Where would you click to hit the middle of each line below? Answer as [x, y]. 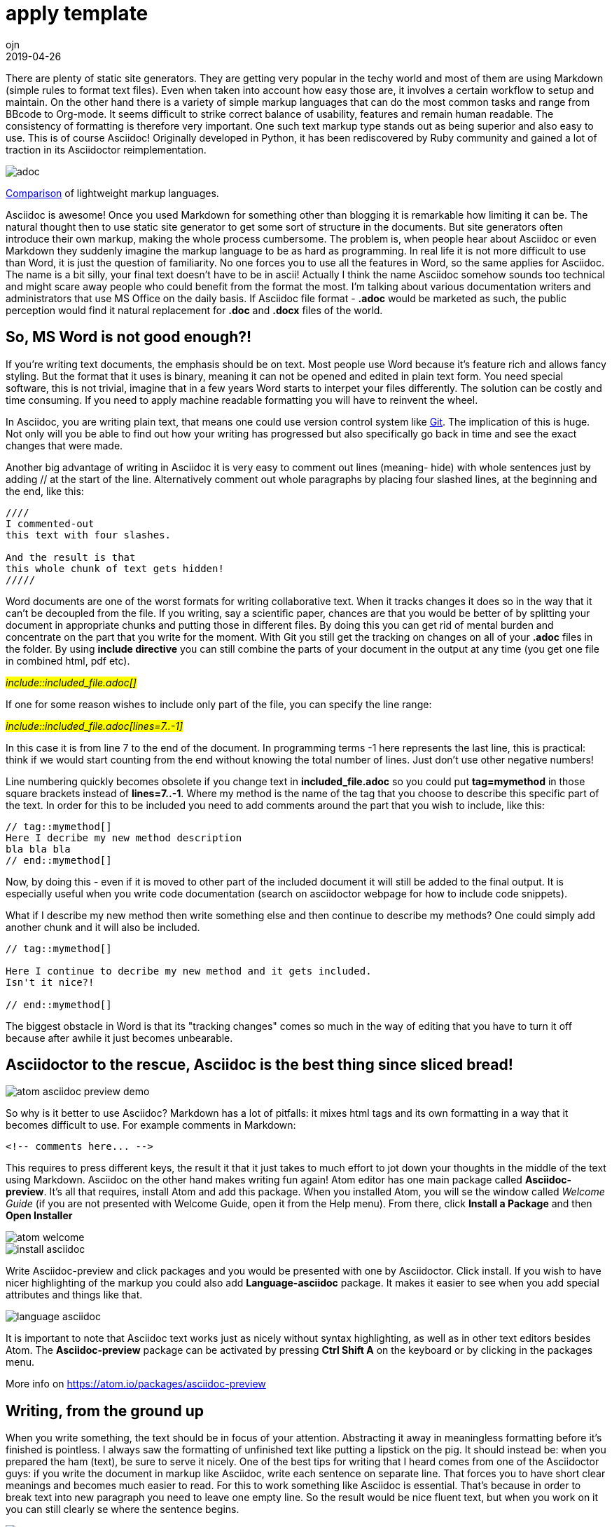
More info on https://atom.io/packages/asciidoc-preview [136, 1384]
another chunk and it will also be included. [103, 927]
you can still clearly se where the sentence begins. [123, 1509]
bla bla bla [38, 849]
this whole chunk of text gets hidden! [115, 568]
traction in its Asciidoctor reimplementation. [106, 149]
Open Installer [39, 1216]
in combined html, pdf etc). [68, 660]
